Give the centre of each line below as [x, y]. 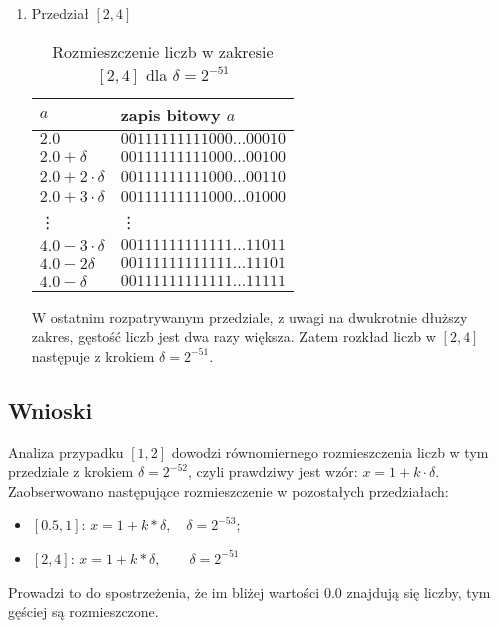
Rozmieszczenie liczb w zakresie [163, 51]
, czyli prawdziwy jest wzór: [273, 471]
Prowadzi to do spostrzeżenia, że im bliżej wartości [164, 591]
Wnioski [50, 409]
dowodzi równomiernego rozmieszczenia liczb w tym [330, 451]
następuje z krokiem [93, 355]
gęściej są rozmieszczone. [83, 611]
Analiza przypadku [66, 451]
